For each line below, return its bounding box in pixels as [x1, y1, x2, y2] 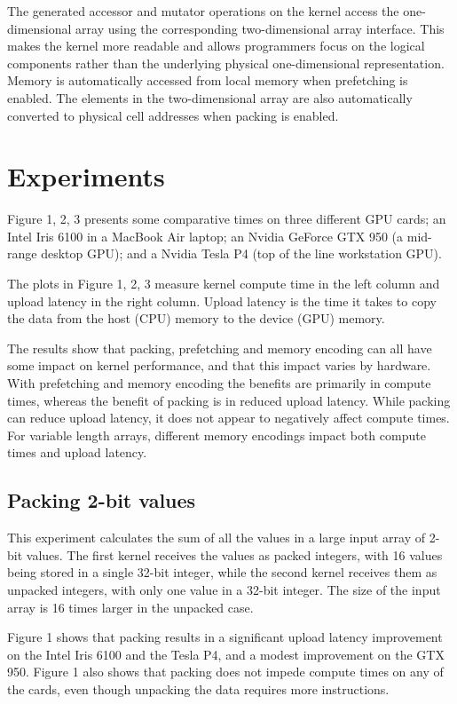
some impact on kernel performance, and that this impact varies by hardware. [7, 356, 431, 375]
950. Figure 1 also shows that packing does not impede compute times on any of [7, 662, 444, 681]
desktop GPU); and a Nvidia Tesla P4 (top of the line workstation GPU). [41, 244, 442, 263]
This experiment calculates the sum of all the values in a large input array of [7, 528, 426, 547]
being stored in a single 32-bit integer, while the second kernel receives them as [7, 563, 437, 581]
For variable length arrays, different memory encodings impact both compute [7, 425, 426, 444]
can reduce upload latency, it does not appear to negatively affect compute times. [7, 408, 450, 427]
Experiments [7, 158, 165, 194]
